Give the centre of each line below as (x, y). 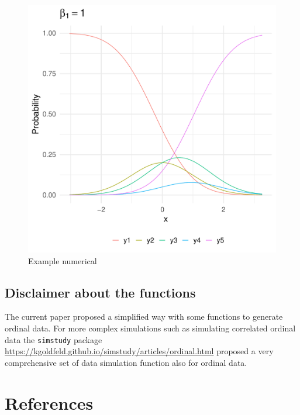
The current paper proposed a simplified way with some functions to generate (144, 317)
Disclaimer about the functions (100, 292)
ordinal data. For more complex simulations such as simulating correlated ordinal (150, 328)
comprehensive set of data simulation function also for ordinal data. (126, 362)
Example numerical (63, 260)
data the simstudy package (54, 339)
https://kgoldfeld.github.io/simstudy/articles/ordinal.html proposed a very (139, 351)
